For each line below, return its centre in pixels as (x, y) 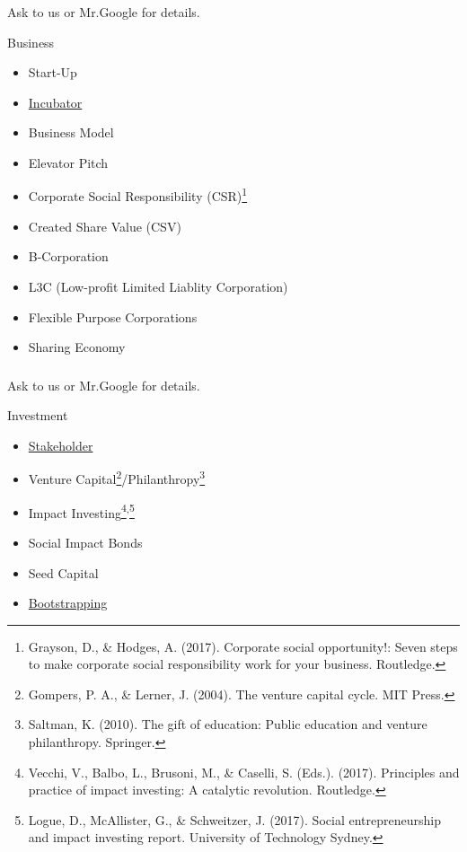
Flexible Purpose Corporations (113, 316)
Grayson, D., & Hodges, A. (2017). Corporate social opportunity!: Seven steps (243, 646)
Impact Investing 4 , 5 (81, 511)
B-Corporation (68, 256)
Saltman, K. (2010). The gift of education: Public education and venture (228, 724)
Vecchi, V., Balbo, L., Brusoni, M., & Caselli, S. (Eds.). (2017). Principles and (244, 772)
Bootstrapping (68, 603)
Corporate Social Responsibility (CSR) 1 (138, 195)
